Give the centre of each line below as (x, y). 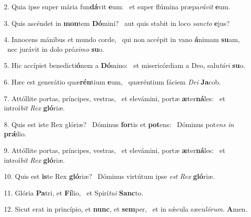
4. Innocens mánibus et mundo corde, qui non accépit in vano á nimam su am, (122, 39)
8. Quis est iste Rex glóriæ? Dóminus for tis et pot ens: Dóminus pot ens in (119, 124)
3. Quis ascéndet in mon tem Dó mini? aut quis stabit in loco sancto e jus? (117, 23)
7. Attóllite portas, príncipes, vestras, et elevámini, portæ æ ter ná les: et (115, 98)
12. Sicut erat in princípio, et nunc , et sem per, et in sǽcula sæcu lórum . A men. (126, 209)
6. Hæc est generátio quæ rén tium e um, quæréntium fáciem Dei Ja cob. (113, 81)
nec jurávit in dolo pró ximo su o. (56, 49)
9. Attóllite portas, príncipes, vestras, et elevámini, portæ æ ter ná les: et (115, 150)
